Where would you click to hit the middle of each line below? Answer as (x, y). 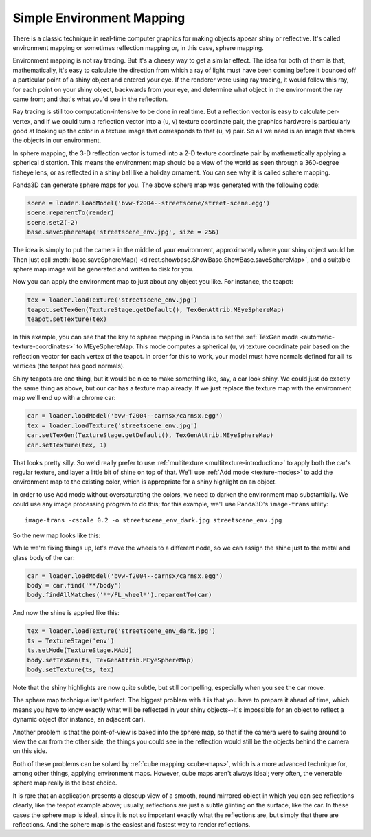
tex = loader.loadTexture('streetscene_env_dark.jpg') (121, 631)
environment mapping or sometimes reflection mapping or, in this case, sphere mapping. (138, 47)
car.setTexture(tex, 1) (67, 445)
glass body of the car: (44, 557)
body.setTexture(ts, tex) (71, 669)
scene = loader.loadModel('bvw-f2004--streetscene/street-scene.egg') (149, 203)
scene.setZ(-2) (53, 222)
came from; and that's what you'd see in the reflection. (90, 99)
